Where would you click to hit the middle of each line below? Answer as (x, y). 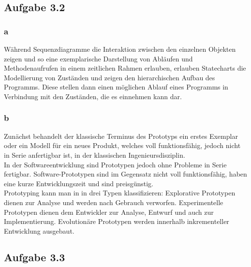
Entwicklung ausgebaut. (39, 230)
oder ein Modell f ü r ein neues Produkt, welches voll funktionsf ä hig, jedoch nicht (122, 145)
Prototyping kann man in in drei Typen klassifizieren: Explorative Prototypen (120, 193)
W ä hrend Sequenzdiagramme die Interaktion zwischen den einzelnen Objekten (120, 49)
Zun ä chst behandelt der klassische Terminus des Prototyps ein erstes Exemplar (121, 136)
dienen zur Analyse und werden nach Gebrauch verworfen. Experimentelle (114, 202)
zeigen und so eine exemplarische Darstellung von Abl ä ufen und (98, 58)
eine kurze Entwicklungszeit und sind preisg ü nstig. (79, 183)
